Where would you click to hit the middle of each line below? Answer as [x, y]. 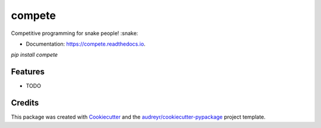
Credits [25, 103]
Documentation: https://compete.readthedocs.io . [86, 44]
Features [28, 72]
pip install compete [34, 55]
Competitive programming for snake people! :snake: [75, 33]
